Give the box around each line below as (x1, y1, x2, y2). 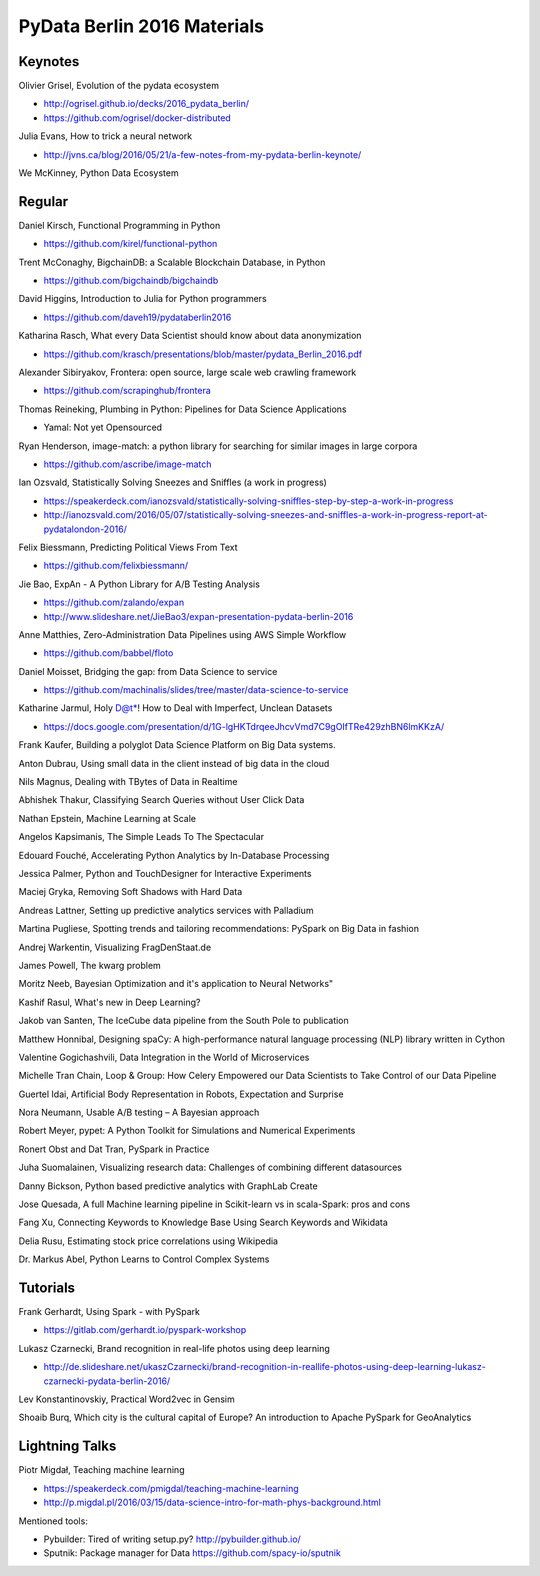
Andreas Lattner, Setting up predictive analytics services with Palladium (18, 904, 314, 916)
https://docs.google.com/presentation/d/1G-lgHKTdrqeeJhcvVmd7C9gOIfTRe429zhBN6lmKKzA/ (43, 720, 445, 732)
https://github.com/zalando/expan (43, 596, 185, 609)
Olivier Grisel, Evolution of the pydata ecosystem (18, 80, 220, 92)
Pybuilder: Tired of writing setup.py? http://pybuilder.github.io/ (43, 1533, 302, 1545)
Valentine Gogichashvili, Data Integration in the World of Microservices (18, 1051, 310, 1063)
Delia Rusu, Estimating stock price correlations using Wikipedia (18, 1235, 279, 1247)
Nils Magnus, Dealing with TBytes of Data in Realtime (18, 776, 238, 788)
